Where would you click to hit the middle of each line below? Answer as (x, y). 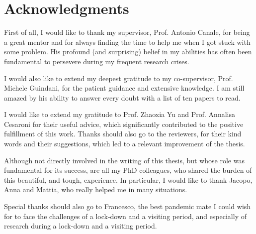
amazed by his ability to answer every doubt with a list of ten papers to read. (122, 97)
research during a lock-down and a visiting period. (81, 226)
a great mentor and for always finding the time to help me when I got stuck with (127, 42)
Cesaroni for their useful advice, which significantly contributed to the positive (124, 124)
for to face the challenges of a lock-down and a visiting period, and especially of (125, 216)
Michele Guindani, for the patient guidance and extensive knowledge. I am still (124, 88)
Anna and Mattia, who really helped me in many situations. (96, 189)
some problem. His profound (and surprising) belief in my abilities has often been (128, 52)
